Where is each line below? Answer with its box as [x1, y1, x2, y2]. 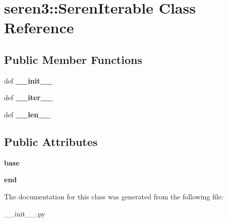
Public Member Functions [4, 51, 142, 67]
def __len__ [4, 109, 51, 119]
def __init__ [4, 75, 52, 86]
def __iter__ [4, 92, 53, 103]
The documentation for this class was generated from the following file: [4, 191, 223, 201]
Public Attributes [4, 133, 98, 149]
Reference [4, 17, 74, 38]
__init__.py [4, 208, 45, 218]
